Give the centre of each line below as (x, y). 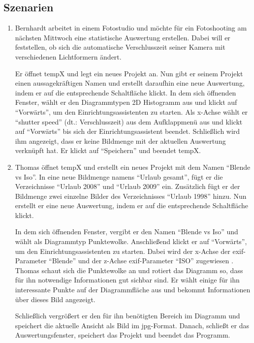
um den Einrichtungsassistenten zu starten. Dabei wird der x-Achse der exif (129, 251)
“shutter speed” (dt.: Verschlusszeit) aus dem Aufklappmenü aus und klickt (129, 121)
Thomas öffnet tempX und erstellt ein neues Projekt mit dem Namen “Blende (133, 167)
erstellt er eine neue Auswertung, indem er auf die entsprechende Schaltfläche (132, 205)
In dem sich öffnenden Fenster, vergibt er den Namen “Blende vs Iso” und (127, 232)
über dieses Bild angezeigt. (55, 299)
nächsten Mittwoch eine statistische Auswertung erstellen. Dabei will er (123, 37)
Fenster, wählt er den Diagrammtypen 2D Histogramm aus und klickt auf (126, 102)
